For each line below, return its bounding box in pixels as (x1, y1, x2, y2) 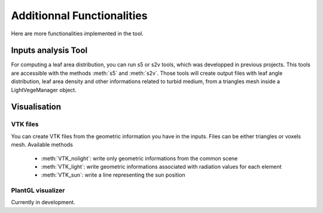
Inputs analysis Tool (11, 45, 88, 56)
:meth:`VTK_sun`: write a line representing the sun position (41, 171, 185, 179)
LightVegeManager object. (11, 86, 77, 93)
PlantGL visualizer (11, 186, 65, 194)
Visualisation (11, 102, 62, 112)
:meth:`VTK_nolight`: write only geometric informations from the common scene (41, 154, 238, 162)
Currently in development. (11, 199, 75, 206)
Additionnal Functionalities (11, 9, 148, 22)
